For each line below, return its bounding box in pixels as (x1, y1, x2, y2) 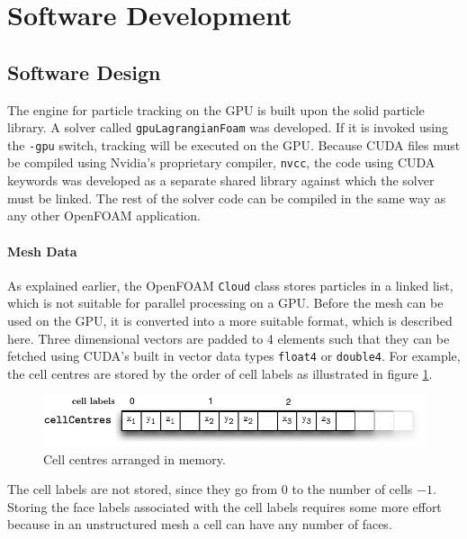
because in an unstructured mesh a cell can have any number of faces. (7, 515, 392, 534)
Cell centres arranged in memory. (43, 449, 226, 468)
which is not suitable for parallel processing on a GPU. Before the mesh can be (7, 293, 444, 312)
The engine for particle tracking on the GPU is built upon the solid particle (7, 100, 425, 119)
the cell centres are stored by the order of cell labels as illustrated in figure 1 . (7, 364, 433, 382)
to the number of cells (292, 480, 413, 499)
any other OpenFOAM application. (7, 206, 201, 225)
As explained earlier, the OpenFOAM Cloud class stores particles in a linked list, (7, 275, 454, 294)
